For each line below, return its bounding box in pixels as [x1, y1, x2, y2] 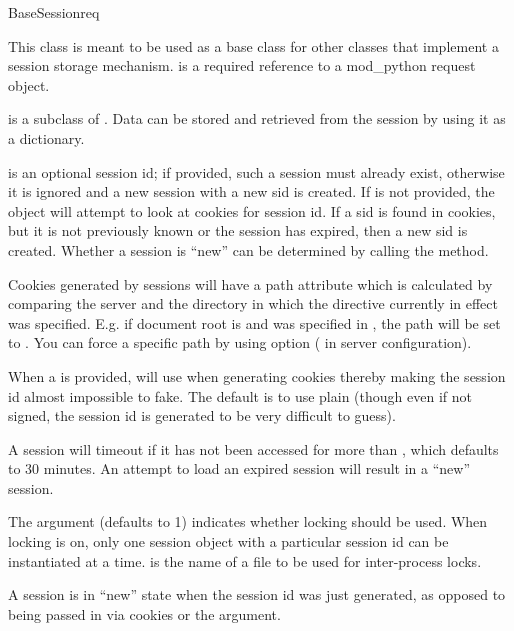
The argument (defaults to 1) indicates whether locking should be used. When [8, 511, 488, 532]
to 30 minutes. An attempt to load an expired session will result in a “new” [8, 458, 471, 479]
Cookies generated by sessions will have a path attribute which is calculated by [8, 273, 493, 294]
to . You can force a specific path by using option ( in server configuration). [8, 332, 472, 353]
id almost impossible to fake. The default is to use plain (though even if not [8, 385, 472, 406]
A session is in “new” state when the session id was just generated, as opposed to [8, 584, 506, 605]
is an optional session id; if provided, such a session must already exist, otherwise [8, 161, 505, 182]
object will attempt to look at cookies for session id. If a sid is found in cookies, [8, 200, 496, 221]
